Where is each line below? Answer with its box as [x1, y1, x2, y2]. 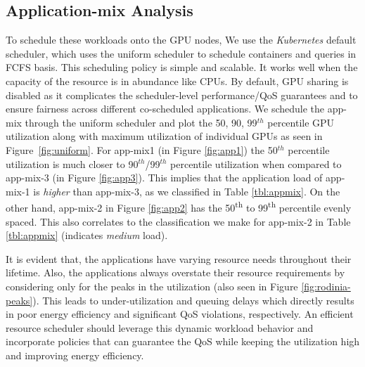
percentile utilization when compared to [170, 156, 342, 171]
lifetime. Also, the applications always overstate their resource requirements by [6, 265, 345, 280]
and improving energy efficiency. [6, 347, 144, 362]
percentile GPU [267, 115, 335, 129]
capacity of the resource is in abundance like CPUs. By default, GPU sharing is [6, 73, 349, 88]
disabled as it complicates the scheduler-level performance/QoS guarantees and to [6, 87, 358, 102]
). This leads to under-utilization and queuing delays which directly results [32, 292, 354, 307]
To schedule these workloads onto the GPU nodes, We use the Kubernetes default [6, 32, 357, 47]
